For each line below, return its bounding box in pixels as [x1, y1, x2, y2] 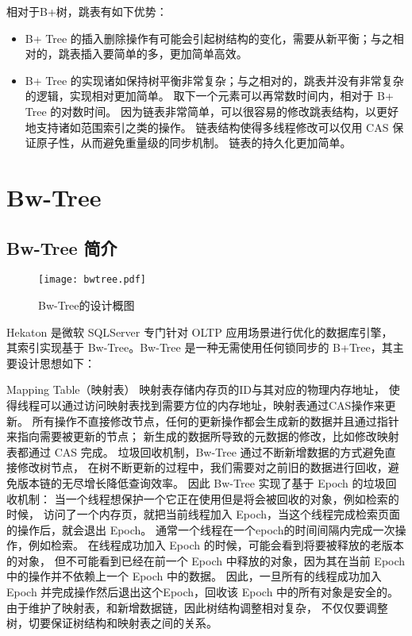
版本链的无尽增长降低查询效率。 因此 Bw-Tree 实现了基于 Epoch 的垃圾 [17, 474, 386, 491]
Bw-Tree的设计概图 [38, 296, 135, 313]
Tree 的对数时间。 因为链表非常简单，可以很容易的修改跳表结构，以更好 [25, 102, 399, 119]
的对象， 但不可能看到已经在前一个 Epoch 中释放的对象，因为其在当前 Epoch [6, 552, 406, 569]
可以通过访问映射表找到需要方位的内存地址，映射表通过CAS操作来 [39, 396, 385, 413]
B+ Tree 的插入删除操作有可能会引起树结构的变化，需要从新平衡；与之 [25, 29, 393, 46]
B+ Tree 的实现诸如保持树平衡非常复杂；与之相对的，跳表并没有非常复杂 [25, 71, 404, 88]
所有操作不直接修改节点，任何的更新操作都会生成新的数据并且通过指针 [32, 412, 399, 429]
